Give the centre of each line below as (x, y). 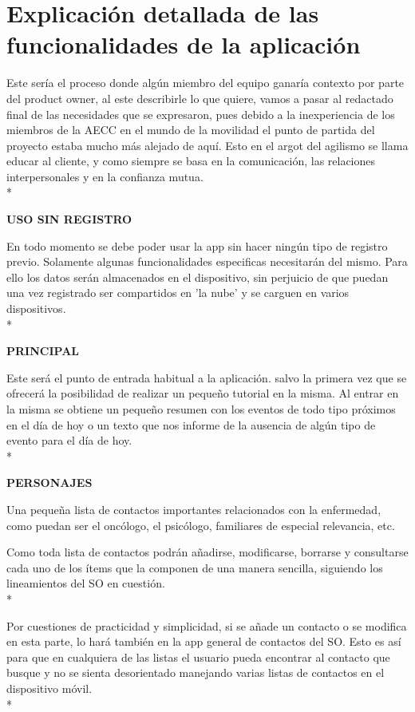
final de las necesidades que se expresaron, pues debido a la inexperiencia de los (201, 114)
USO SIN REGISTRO (69, 219)
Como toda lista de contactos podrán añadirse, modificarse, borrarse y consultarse (207, 552)
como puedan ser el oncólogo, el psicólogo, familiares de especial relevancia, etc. (201, 525)
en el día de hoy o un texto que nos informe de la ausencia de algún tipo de (191, 424)
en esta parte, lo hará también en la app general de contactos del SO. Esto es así (204, 641)
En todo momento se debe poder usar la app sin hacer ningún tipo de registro (197, 245)
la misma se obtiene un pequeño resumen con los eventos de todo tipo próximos (201, 409)
